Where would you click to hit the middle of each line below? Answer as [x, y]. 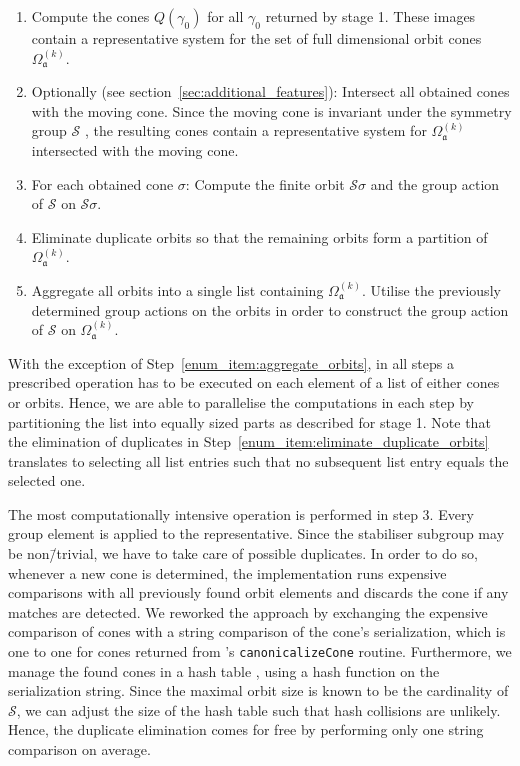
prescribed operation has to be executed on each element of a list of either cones [254, 382]
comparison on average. [79, 749]
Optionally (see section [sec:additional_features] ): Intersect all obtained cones [270, 91]
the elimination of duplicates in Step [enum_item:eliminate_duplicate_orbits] [248, 441]
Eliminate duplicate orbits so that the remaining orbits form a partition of [259, 236]
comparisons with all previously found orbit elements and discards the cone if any [258, 592]
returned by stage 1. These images [370, 16]
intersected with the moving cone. [135, 149]
